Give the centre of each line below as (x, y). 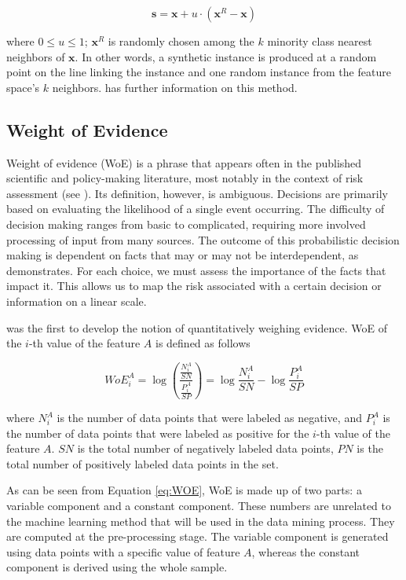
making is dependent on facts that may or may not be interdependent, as (183, 255)
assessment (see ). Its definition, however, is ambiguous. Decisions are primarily (198, 193)
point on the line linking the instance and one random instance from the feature (199, 72)
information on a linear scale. (77, 301)
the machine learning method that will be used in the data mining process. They (201, 521)
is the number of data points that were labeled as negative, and (209, 418)
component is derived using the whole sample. (117, 567)
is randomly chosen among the (181, 41)
